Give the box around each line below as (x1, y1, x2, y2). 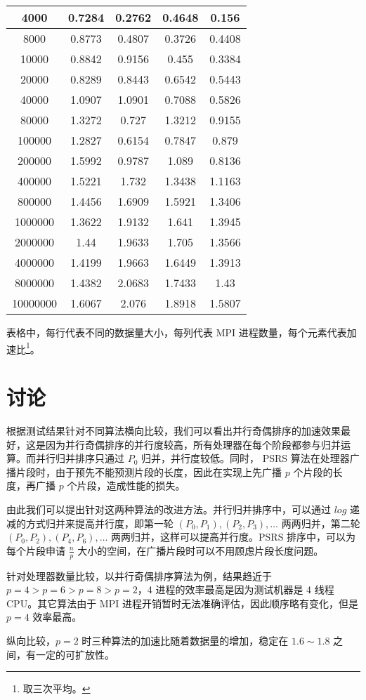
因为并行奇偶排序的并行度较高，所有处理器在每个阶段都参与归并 (45, 437, 341, 451)
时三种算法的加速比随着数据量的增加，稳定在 (81, 633, 289, 647)
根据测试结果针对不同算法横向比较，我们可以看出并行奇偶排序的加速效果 (6, 423, 341, 437)
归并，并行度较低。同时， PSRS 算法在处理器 (141, 451, 350, 465)
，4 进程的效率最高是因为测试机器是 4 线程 (137, 582, 334, 597)
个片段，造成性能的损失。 (67, 478, 185, 493)
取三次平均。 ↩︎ (22, 681, 91, 696)
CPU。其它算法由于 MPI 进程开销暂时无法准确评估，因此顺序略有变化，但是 (6, 595, 358, 610)
